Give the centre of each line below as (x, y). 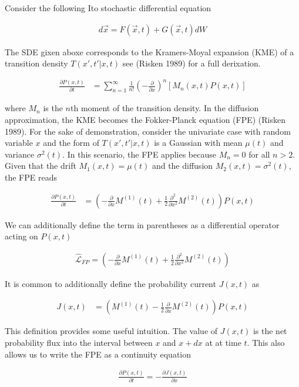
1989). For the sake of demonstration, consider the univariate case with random (148, 131)
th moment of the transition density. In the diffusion (165, 108)
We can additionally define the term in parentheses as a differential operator (142, 224)
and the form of (71, 143)
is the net (270, 331)
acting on (21, 236)
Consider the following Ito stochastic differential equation (108, 8)
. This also (266, 342)
